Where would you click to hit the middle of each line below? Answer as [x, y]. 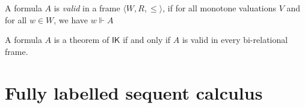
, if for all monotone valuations [220, 8]
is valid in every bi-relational [235, 40]
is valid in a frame [87, 8]
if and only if [147, 40]
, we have [71, 19]
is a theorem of [82, 40]
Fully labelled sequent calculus [134, 92]
